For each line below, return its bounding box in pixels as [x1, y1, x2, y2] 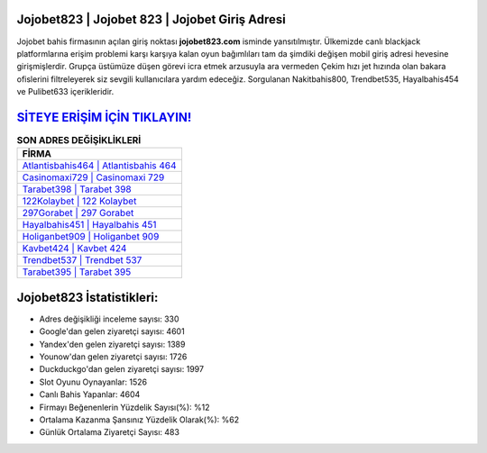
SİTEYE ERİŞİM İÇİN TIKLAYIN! [16, 109, 192, 125]
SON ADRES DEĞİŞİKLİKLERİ [16, 134, 142, 147]
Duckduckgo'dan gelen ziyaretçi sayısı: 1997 [39, 364, 205, 375]
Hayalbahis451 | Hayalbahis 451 [22, 219, 157, 231]
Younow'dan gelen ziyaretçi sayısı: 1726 [39, 351, 188, 362]
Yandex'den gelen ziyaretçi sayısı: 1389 [39, 339, 186, 349]
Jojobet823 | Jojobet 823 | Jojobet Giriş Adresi [16, 12, 286, 27]
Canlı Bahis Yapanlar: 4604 [39, 389, 141, 400]
